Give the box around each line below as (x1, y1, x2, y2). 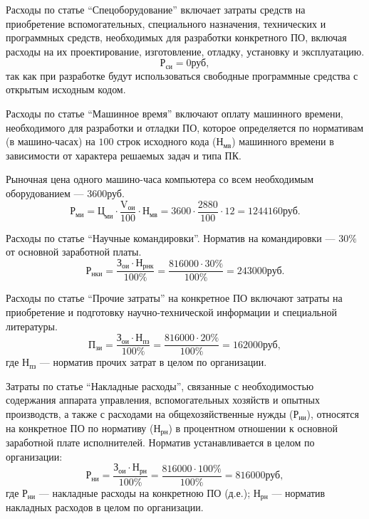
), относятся (306, 406, 359, 421)
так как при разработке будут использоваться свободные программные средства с (6, 68, 358, 83)
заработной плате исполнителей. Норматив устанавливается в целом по (6, 434, 315, 449)
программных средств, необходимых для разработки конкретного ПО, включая (6, 30, 347, 45)
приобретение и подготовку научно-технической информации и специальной (6, 304, 337, 319)
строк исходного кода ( (117, 134, 217, 149)
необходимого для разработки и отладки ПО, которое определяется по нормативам (6, 120, 364, 135)
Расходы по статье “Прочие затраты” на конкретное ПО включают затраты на (6, 290, 343, 305)
